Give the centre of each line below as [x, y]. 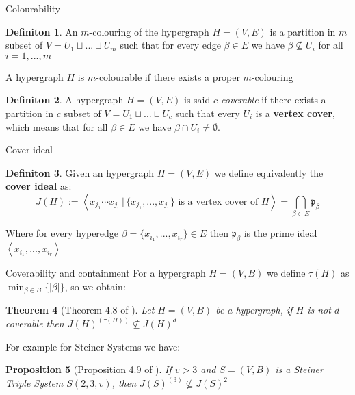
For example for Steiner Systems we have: [93, 346]
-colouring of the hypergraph [149, 31]
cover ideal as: [39, 186]
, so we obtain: [95, 286]
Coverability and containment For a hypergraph [106, 273]
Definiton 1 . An [42, 31]
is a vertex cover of [218, 202]
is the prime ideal [280, 233]
